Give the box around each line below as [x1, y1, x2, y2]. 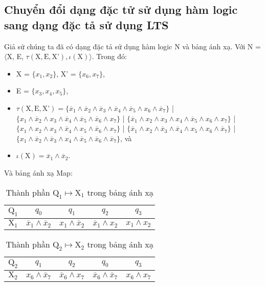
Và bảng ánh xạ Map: [4, 167, 73, 178]
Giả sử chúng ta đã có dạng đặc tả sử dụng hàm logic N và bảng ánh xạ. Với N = [4, 41, 261, 51]
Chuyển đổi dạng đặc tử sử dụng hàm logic [4, 2, 238, 17]
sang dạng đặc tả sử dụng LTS [4, 16, 169, 32]
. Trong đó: [92, 51, 127, 62]
